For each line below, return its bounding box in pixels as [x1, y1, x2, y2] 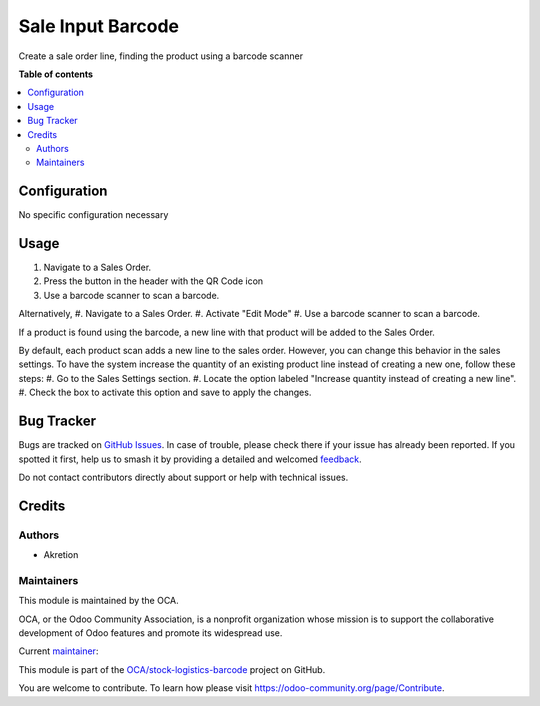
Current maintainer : [18, 645, 99, 657]
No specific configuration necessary [18, 209, 169, 221]
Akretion [43, 549, 79, 561]
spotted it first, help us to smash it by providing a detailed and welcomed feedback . [18, 453, 362, 465]
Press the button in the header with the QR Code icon [43, 275, 264, 287]
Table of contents [18, 68, 94, 80]
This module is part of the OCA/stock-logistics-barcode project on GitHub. [18, 663, 326, 675]
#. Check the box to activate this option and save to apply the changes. [18, 386, 312, 399]
